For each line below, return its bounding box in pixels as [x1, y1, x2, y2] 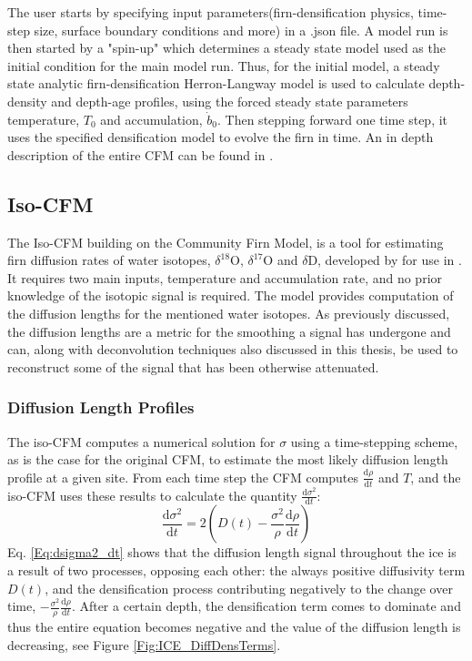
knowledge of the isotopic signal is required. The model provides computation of [7, 286, 454, 305]
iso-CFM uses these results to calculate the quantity [7, 485, 297, 504]
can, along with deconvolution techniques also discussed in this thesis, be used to [7, 340, 458, 359]
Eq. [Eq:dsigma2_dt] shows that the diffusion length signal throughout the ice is [7, 543, 457, 562]
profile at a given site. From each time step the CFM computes [7, 467, 359, 486]
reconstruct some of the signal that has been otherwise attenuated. [7, 357, 379, 376]
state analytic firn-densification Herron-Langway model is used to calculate [7, 74, 425, 93]
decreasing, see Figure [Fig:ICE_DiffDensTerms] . [7, 635, 281, 654]
